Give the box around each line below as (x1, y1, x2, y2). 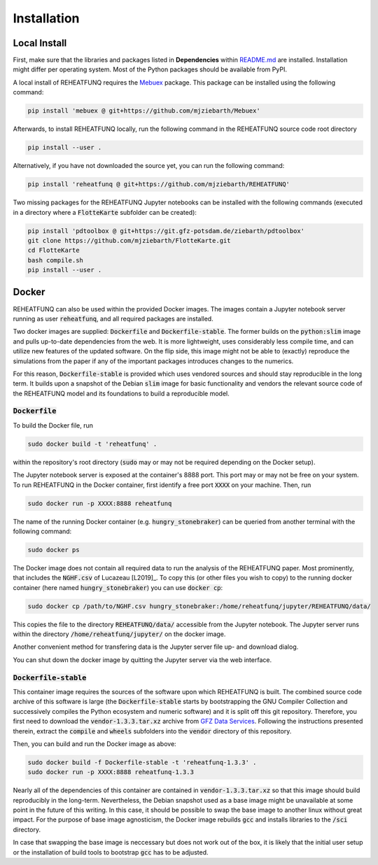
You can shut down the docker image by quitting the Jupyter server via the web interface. (13, 655, 272, 664)
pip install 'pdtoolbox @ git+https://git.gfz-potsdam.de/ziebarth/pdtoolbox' (27, 227, 304, 234)
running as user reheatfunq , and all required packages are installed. (13, 314, 213, 323)
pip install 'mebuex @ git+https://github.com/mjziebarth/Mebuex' (27, 107, 260, 115)
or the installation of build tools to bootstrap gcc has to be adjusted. (13, 848, 209, 857)
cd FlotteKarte (27, 246, 80, 255)
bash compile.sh (27, 256, 84, 264)
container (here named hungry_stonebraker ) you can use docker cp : (13, 583, 223, 591)
